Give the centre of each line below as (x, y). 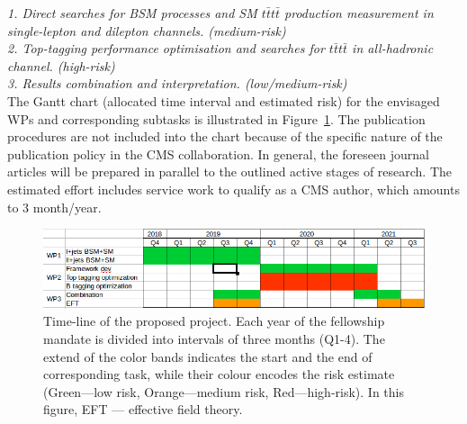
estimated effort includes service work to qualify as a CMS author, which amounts (233, 189)
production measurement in (359, 13)
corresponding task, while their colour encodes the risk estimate (219, 374)
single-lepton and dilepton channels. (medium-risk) (147, 30)
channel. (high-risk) (61, 65)
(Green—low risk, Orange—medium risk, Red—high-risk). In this (224, 391)
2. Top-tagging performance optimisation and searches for (166, 48)
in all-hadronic (393, 48)
